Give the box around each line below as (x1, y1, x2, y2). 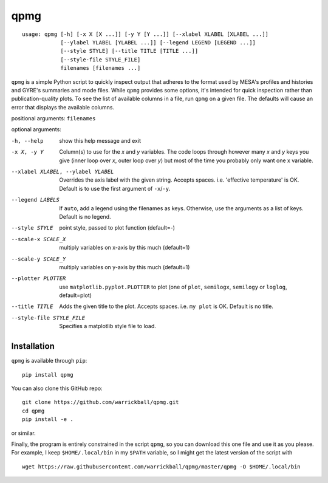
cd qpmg (22, 407, 45, 414)
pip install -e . (22, 416, 73, 423)
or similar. (11, 429, 36, 437)
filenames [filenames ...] (60, 64, 141, 72)
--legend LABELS (11, 196, 60, 204)
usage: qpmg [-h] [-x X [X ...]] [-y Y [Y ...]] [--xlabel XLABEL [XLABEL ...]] (22, 30, 269, 38)
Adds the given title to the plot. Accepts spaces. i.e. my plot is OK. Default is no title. (59, 303, 273, 310)
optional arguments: (11, 126, 62, 133)
